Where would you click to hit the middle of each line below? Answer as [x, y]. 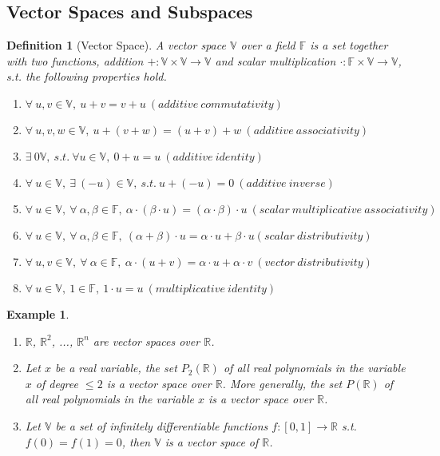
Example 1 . [38, 313]
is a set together [349, 45]
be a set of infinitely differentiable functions [162, 425]
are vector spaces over [147, 341]
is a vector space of [212, 441]
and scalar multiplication [275, 60]
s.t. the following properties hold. [87, 76]
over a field [268, 45]
